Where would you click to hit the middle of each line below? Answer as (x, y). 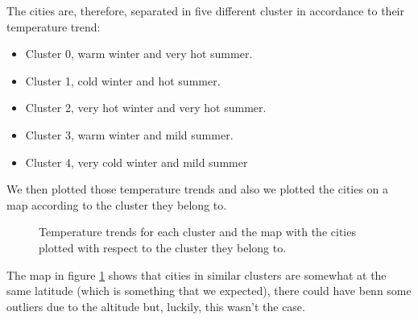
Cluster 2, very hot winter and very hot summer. (146, 108)
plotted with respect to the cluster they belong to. (163, 247)
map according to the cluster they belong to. (117, 204)
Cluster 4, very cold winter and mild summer (137, 162)
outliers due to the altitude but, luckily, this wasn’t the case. (156, 306)
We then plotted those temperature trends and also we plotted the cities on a (198, 189)
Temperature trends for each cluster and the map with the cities (197, 232)
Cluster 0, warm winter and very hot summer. (139, 54)
